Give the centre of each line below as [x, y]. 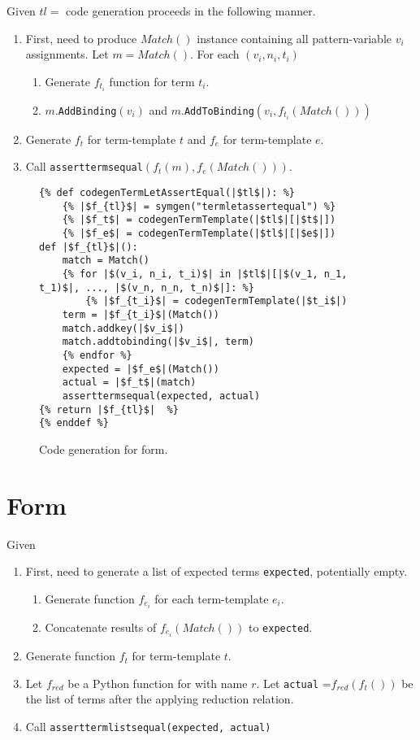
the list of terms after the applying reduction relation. [160, 699]
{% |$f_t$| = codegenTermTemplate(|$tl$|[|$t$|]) [199, 220]
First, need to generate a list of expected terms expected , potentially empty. [216, 571]
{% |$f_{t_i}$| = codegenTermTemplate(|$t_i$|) [216, 301]
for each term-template [212, 598]
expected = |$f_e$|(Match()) [141, 369]
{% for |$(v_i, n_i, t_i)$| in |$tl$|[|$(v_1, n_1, [205, 274]
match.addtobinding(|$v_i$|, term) [158, 342]
